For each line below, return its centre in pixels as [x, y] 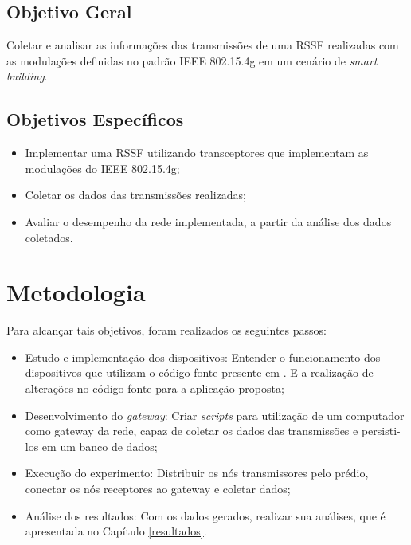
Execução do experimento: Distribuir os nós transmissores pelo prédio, [197, 473]
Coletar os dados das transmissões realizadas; [135, 195]
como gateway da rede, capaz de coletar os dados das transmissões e [192, 431]
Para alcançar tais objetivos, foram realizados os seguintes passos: [166, 330]
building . [27, 76]
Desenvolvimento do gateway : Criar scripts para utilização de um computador [215, 415]
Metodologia [76, 292]
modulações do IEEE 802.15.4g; [102, 168]
